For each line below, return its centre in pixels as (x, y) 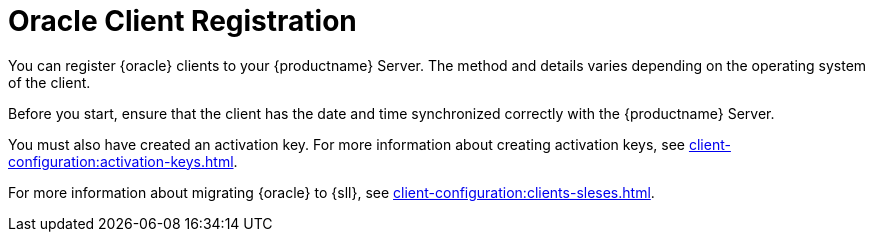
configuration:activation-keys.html (121, 161)
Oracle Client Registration (182, 21)
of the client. (49, 82)
